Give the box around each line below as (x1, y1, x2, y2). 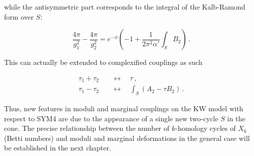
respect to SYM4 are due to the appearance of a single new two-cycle (4, 113, 219, 123)
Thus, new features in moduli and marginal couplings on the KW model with (4, 103, 243, 114)
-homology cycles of (175, 123, 236, 133)
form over (4, 11, 34, 22)
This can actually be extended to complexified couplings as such (4, 57, 202, 67)
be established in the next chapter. (4, 142, 112, 153)
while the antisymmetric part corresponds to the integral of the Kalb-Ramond (4, 2, 245, 12)
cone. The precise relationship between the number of (4, 123, 170, 133)
